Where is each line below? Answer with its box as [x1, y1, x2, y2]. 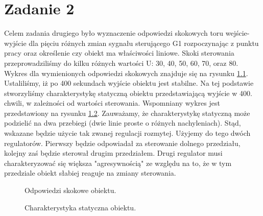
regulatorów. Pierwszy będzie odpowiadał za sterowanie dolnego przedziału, [4, 137, 241, 148]
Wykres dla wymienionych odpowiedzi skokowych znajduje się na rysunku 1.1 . [4, 67, 248, 78]
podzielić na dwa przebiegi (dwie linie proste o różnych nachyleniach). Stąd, [4, 117, 241, 128]
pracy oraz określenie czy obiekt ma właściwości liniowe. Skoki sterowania [4, 47, 234, 58]
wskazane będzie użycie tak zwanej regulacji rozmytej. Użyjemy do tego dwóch [4, 128, 251, 138]
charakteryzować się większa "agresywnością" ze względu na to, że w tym [4, 157, 232, 168]
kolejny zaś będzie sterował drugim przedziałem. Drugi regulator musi [4, 148, 223, 158]
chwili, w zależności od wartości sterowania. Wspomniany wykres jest [4, 98, 220, 108]
